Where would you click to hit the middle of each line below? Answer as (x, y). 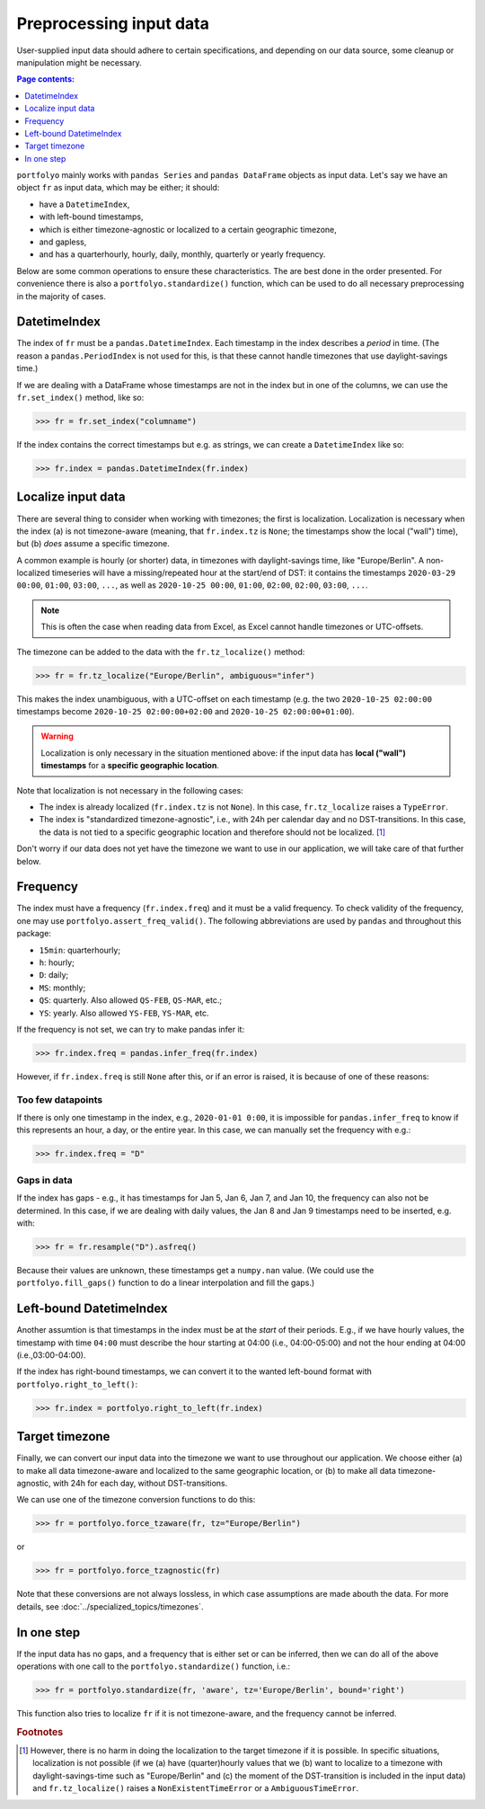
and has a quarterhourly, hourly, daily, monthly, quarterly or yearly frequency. (182, 254)
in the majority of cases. (62, 296)
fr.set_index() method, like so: (80, 398)
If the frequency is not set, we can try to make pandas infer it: (131, 1029)
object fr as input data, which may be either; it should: (118, 188)
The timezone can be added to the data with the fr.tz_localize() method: (161, 652)
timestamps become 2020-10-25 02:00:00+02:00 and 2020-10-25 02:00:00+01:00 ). (185, 711)
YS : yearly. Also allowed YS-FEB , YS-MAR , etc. (124, 1013)
